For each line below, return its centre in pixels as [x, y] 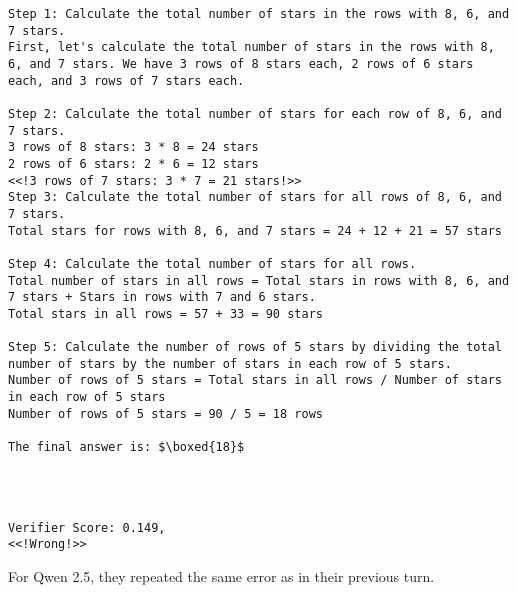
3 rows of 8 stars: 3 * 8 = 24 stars [133, 147]
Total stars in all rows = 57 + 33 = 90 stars [165, 313]
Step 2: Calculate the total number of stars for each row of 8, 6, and [255, 113]
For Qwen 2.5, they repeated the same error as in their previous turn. [221, 576]
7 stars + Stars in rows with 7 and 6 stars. [162, 297]
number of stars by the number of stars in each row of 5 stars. [230, 363]
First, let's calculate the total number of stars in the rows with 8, [251, 47]
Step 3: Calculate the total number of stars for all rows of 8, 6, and [255, 197]
